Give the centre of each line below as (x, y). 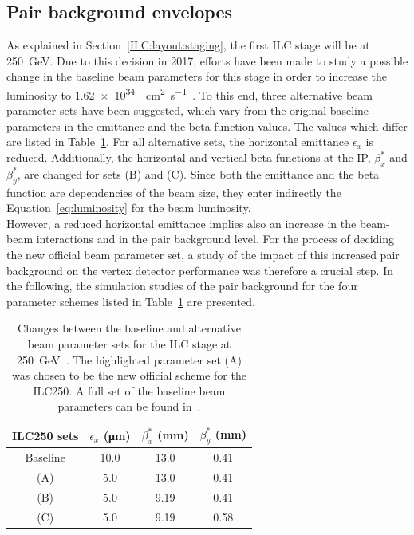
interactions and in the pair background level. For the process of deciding (215, 239)
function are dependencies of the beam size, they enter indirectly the (174, 192)
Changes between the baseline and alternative (129, 328)
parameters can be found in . (129, 406)
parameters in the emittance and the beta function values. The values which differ (207, 126)
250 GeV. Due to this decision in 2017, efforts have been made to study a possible (207, 60)
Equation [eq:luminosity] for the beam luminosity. (129, 208)
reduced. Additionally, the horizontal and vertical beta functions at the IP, (189, 157)
